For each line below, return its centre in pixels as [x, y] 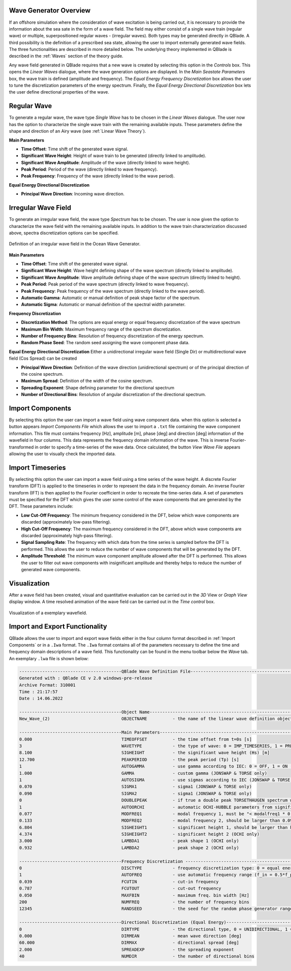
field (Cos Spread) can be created [43, 358]
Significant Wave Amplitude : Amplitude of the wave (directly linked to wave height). [105, 162]
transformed [21, 447]
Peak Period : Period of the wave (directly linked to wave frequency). [89, 169]
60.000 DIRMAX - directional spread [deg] [129, 943]
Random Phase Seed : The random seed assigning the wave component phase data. [105, 343]
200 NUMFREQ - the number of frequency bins [134, 902]
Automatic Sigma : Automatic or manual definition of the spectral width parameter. [103, 304]
